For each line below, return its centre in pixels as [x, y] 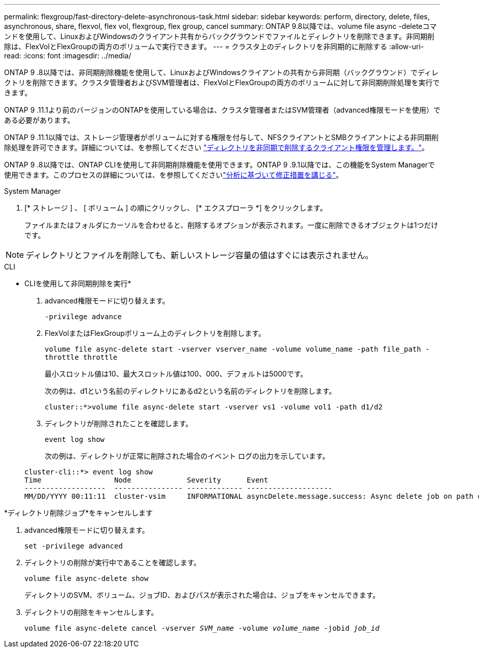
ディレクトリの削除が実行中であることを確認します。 [113, 562]
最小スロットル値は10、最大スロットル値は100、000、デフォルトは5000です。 [176, 374]
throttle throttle [81, 357]
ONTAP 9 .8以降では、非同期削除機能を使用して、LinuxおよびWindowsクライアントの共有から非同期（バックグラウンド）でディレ [221, 72]
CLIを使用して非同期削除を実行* [78, 283]
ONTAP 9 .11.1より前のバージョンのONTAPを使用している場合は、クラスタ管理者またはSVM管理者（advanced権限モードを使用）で [222, 110]
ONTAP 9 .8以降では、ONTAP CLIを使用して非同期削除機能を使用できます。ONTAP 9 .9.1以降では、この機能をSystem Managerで [220, 165]
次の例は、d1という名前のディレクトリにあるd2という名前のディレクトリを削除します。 [191, 391]
